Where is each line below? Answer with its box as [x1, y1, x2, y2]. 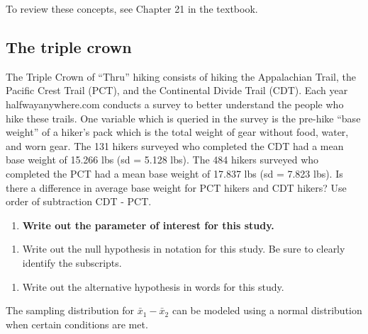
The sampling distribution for [6, 303, 135, 318]
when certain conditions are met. [6, 316, 148, 331]
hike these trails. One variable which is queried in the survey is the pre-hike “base [6, 110, 361, 125]
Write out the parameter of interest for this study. [22, 217, 274, 232]
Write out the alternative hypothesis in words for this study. [22, 279, 284, 294]
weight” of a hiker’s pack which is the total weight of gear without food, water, [6, 125, 349, 139]
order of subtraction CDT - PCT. [6, 194, 152, 209]
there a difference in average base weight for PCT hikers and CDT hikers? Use [6, 180, 347, 195]
